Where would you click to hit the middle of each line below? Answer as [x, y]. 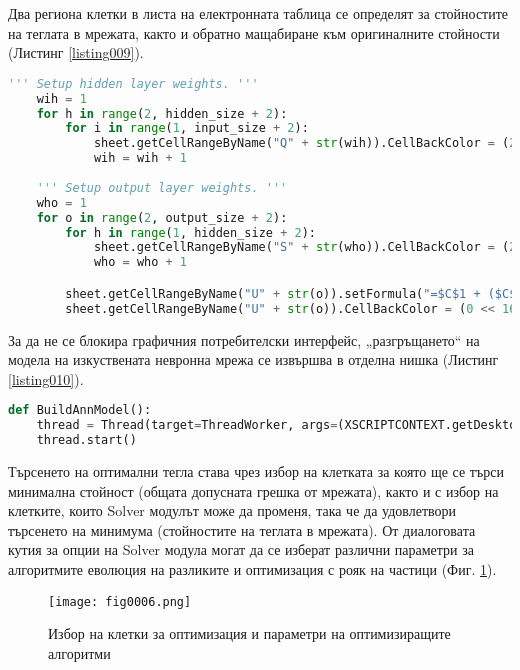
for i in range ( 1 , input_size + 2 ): [187, 128]
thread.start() [86, 440]
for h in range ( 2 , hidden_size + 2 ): [162, 113]
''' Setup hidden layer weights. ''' [133, 83]
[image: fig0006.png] [120, 601]
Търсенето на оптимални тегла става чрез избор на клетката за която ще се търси [256, 470]
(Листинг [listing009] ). [76, 52]
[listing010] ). [46, 378]
